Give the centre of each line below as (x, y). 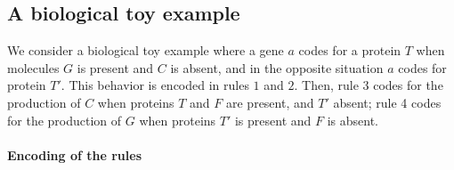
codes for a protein (350, 50)
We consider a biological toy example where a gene (146, 50)
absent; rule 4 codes (387, 102)
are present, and (270, 102)
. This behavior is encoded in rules (155, 85)
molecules (33, 67)
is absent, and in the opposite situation (277, 67)
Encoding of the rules (75, 154)
